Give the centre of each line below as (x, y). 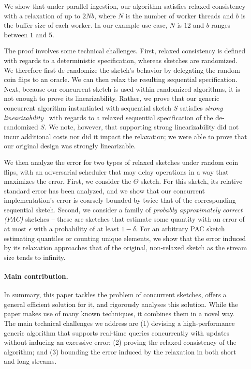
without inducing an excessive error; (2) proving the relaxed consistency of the (120, 342)
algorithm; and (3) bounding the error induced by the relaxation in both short (120, 351)
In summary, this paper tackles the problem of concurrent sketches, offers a (115, 295)
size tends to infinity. (35, 257)
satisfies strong (201, 107)
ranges (221, 25)
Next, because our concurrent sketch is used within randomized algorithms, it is (122, 88)
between (16, 34)
